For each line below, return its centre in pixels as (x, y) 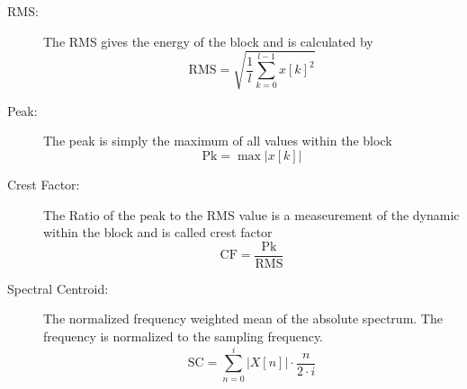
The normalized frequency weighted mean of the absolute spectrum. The (243, 318)
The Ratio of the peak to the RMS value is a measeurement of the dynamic (251, 214)
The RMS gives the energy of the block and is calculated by (208, 41)
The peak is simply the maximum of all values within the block (218, 141)
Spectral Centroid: (58, 288)
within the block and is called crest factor (158, 232)
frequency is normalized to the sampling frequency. (184, 336)
